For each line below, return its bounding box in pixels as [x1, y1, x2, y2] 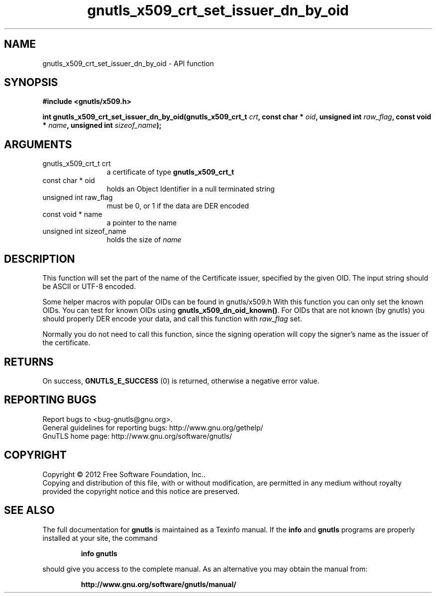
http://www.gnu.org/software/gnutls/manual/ [81, 580, 236, 589]
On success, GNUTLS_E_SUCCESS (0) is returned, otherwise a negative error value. [42, 376, 320, 385]
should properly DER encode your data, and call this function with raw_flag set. [42, 314, 302, 323]
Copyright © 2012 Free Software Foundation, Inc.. [42, 470, 206, 479]
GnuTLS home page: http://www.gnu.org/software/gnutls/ [42, 431, 232, 440]
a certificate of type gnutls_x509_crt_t [107, 168, 234, 177]
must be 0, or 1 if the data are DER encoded [107, 201, 249, 210]
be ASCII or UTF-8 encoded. [42, 282, 136, 291]
